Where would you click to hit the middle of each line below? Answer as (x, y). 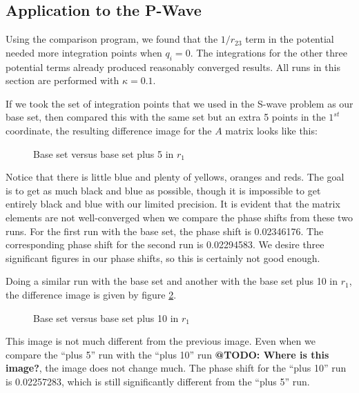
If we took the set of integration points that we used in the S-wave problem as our (179, 103)
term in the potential (290, 39)
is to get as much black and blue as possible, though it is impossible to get (163, 190)
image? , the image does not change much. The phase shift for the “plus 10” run (176, 368)
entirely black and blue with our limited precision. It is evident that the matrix (173, 204)
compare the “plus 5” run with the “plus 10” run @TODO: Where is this (167, 354)
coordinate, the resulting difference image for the (109, 130)
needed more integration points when (84, 52)
